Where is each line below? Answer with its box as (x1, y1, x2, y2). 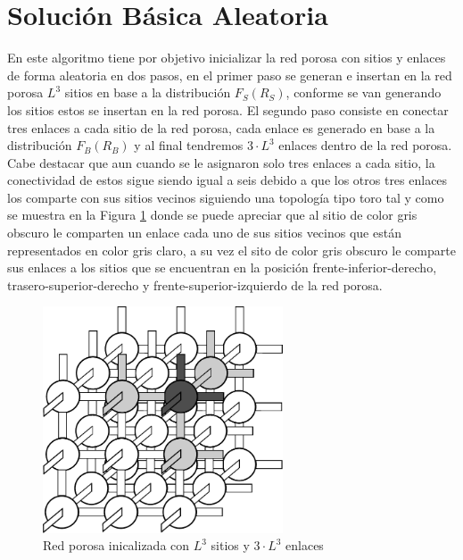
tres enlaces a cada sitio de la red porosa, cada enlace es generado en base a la (7, 118, 435, 137)
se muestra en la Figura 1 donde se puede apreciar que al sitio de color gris (7, 205, 418, 224)
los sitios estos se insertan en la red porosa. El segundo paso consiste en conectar (7, 100, 449, 119)
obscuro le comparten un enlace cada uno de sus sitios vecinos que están (7, 223, 401, 242)
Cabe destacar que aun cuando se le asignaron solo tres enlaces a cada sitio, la (7, 153, 435, 171)
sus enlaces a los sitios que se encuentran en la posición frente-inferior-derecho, (7, 258, 437, 277)
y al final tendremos (134, 136, 244, 155)
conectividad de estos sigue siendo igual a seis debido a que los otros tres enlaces (7, 171, 448, 189)
